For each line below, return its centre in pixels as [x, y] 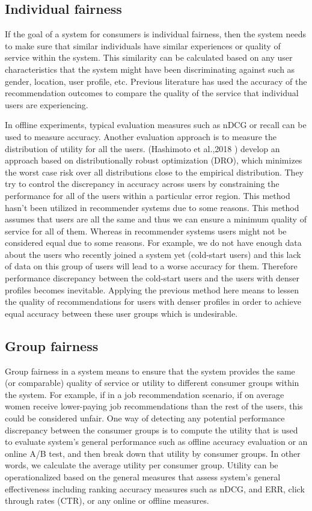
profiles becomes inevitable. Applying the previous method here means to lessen [152, 289]
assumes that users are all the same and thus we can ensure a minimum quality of [156, 219]
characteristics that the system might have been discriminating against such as [150, 69]
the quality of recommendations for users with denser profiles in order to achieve [153, 301]
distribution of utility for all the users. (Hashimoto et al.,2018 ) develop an [142, 148]
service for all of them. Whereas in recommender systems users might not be [146, 231]
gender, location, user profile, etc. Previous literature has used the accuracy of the [156, 81]
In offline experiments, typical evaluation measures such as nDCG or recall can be [156, 125]
